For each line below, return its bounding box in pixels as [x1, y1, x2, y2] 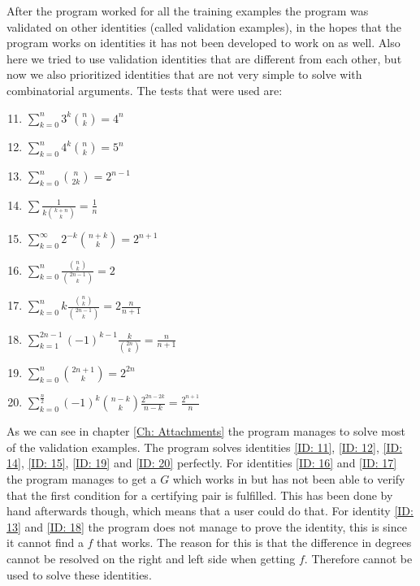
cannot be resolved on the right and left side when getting [6, 549, 296, 566]
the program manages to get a [6, 470, 157, 487]
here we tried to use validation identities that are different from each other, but [6, 50, 402, 67]
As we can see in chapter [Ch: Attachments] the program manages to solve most [6, 423, 405, 440]
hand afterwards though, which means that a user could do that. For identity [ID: [6, 502, 414, 519]
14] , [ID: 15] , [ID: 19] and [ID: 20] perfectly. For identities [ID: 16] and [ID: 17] [6, 454, 397, 471]
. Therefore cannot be [304, 549, 413, 566]
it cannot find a [6, 534, 84, 551]
